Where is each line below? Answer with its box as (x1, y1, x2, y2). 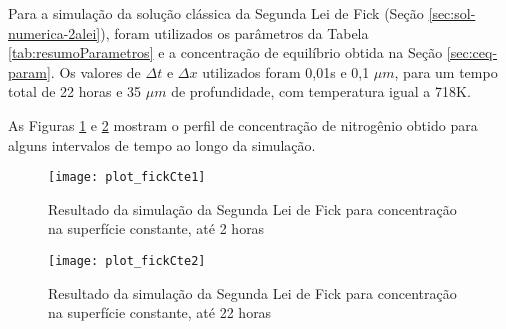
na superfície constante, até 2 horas (48, 218, 265, 239)
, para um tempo (394, 61, 498, 82)
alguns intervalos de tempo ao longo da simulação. (8, 134, 316, 155)
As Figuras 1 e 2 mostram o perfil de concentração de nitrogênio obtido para (8, 114, 478, 135)
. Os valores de (50, 61, 141, 82)
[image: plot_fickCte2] (48, 254, 206, 268)
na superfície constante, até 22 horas (48, 302, 272, 323)
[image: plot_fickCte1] (48, 170, 206, 185)
